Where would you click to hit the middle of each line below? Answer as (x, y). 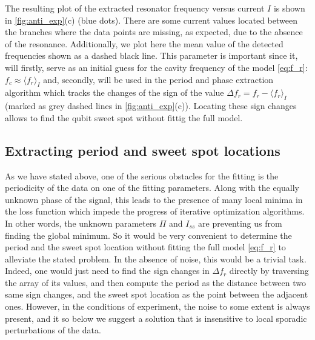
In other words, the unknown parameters (81, 223)
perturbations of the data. (53, 330)
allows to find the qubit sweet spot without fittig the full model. (124, 117)
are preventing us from (240, 223)
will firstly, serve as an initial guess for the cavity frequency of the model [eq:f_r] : (156, 67)
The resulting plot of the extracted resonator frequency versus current (135, 8)
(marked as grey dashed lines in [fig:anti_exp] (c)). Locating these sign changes (151, 106)
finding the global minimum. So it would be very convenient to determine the (148, 235)
